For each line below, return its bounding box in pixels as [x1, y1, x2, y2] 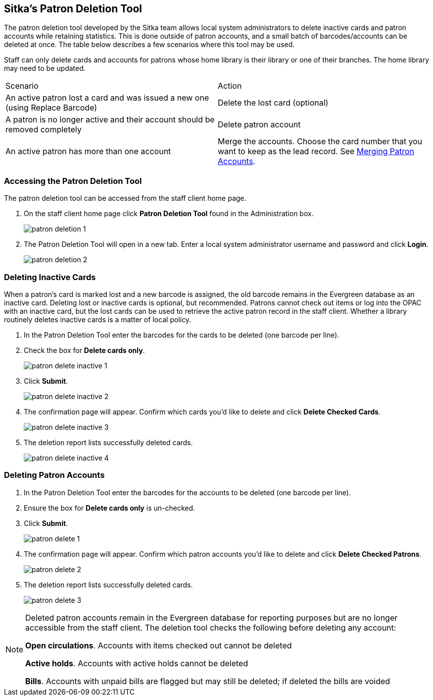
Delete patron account [218, 119, 301, 130]
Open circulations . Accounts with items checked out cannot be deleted [25, 640, 292, 650]
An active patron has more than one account [5, 146, 171, 157]
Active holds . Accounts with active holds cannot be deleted [25, 658, 248, 668]
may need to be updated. [4, 64, 86, 73]
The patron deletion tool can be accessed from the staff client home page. [4, 194, 246, 203]
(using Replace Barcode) [5, 103, 97, 113]
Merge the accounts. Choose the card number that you [218, 136, 423, 147]
